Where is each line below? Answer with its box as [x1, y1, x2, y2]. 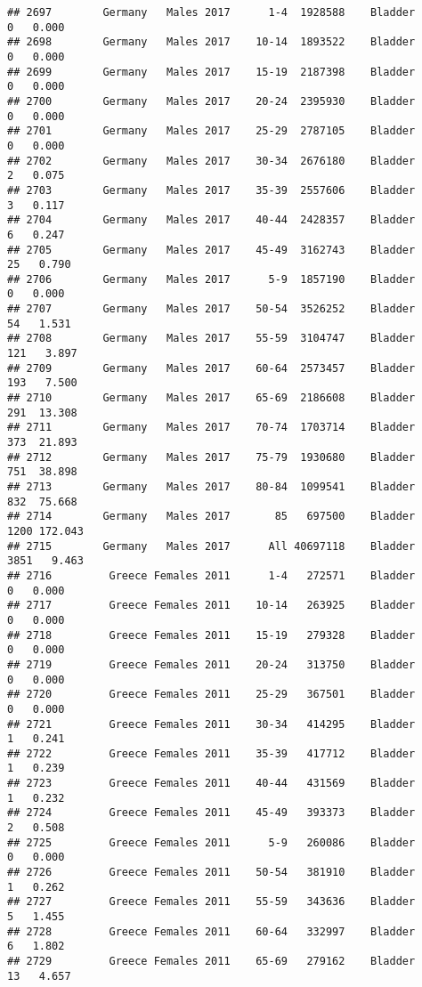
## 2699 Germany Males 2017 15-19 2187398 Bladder [7, 65, 416, 78]
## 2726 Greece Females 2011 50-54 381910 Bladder [7, 866, 416, 879]
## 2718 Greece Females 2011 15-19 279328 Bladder [7, 628, 416, 642]
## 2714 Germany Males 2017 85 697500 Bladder [7, 510, 416, 523]
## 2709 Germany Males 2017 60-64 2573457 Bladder [7, 361, 416, 375]
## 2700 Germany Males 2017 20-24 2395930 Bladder [7, 94, 416, 108]
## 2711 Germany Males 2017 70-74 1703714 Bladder [7, 421, 416, 434]
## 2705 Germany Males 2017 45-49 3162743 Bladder [7, 243, 416, 256]
